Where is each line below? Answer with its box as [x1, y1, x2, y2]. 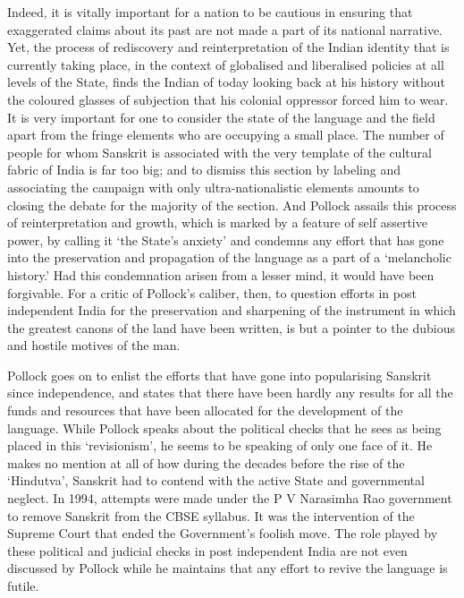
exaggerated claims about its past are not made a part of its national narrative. [7, 20, 443, 38]
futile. [7, 577, 39, 594]
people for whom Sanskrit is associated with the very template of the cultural [7, 142, 432, 161]
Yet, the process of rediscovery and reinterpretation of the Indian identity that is [7, 38, 450, 56]
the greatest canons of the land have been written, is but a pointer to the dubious [7, 318, 455, 337]
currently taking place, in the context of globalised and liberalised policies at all [7, 55, 444, 73]
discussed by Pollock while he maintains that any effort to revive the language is [7, 559, 448, 577]
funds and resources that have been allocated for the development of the [7, 401, 403, 420]
